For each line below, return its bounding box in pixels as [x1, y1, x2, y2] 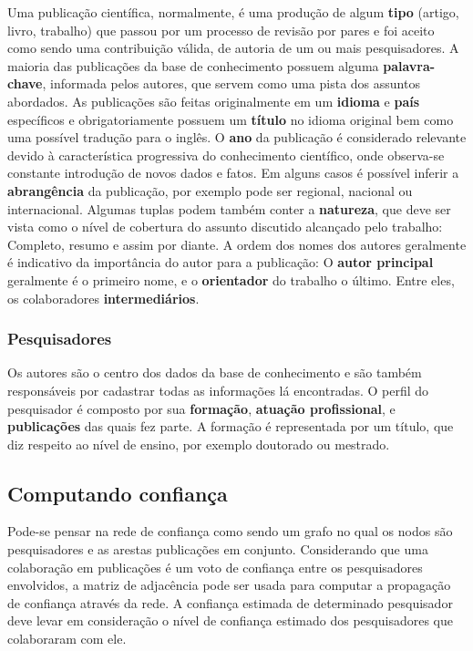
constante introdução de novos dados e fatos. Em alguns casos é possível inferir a [7, 163, 459, 182]
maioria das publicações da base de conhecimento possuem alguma [7, 56, 379, 75]
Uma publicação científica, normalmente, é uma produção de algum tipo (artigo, [7, 3, 459, 21]
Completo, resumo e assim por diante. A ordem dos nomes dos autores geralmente [7, 234, 467, 253]
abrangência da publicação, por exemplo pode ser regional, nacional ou [7, 181, 413, 200]
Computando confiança [7, 479, 228, 507]
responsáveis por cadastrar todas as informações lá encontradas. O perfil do [7, 380, 429, 399]
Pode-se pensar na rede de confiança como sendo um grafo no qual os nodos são [7, 522, 453, 541]
